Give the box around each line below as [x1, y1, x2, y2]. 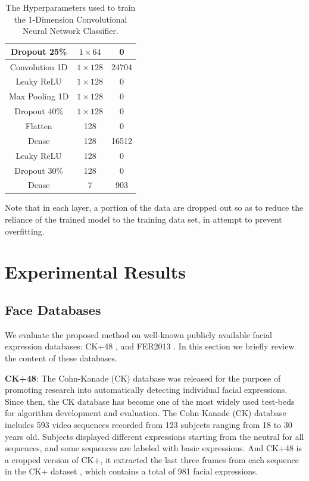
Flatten [25, 120, 52, 132]
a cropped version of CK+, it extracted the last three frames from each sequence [5, 453, 299, 466]
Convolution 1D [10, 60, 68, 73]
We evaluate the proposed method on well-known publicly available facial [5, 328, 272, 341]
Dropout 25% [10, 45, 67, 57]
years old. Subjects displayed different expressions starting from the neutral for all [5, 430, 304, 442]
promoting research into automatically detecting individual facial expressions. [5, 383, 288, 396]
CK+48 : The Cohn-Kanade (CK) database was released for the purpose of [5, 371, 281, 384]
